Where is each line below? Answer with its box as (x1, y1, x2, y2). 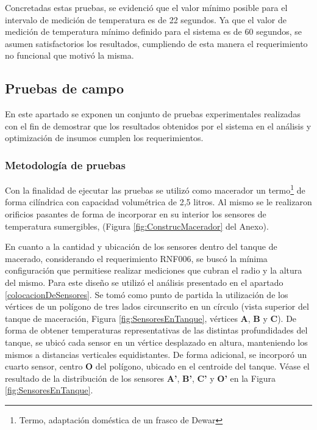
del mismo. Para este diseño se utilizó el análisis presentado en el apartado (5, 275, 283, 288)
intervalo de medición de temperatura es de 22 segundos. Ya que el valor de (5, 13, 287, 26)
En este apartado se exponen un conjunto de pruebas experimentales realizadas (5, 107, 301, 120)
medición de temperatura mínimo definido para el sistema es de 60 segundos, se (5, 25, 302, 38)
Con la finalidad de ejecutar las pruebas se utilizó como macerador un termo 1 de (5, 182, 305, 196)
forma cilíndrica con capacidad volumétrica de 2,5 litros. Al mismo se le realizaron (5, 195, 312, 208)
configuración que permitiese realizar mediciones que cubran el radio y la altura (5, 264, 302, 277)
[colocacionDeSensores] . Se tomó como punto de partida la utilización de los (5, 288, 288, 301)
